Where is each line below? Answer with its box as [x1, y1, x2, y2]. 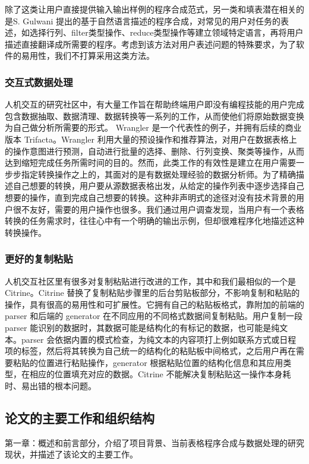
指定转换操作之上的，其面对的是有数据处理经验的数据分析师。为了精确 [21, 168, 296, 180]
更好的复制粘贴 [5, 251, 73, 266]
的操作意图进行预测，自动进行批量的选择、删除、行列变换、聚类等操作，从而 [5, 144, 304, 157]
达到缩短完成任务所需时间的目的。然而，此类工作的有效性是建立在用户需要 [5, 156, 296, 169]
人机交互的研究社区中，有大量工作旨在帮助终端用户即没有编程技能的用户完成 [5, 98, 304, 111]
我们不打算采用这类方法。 [54, 49, 154, 62]
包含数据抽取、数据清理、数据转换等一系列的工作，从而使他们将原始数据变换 [5, 109, 304, 122]
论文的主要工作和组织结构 [5, 408, 154, 427]
